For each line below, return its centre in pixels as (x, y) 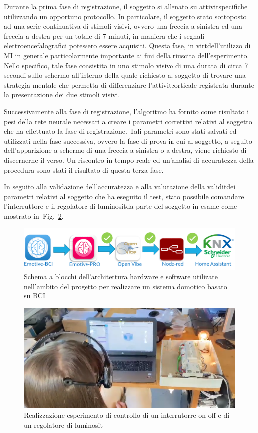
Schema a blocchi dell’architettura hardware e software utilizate (121, 276)
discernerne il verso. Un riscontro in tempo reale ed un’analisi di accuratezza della (129, 160)
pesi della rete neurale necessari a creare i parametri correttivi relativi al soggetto (128, 121)
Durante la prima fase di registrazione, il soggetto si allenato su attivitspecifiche (126, 6)
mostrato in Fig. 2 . (34, 216)
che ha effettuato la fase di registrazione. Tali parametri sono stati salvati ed (120, 131)
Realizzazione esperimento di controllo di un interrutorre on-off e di (127, 415)
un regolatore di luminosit (63, 424)
